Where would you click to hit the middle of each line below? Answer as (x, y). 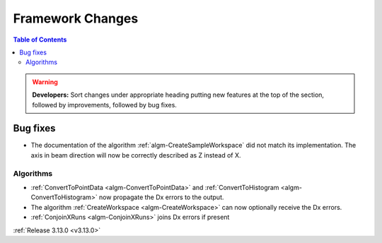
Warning (45, 82)
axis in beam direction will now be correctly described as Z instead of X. (136, 155)
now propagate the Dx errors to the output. (162, 197)
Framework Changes (76, 18)
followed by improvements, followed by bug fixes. (104, 105)
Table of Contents (40, 40)
